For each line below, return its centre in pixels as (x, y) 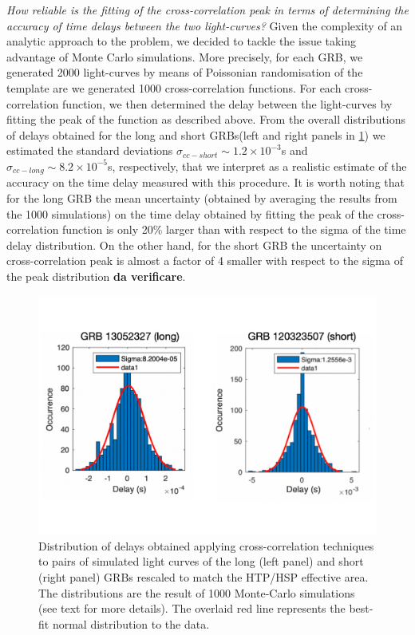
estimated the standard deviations (90, 150)
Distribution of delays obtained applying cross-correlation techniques (206, 545)
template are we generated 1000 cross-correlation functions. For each (174, 87)
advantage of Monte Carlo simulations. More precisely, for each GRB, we (185, 56)
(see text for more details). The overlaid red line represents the (192, 608)
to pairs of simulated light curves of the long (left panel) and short (201, 561)
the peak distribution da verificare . (96, 276)
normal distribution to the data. (131, 623)
